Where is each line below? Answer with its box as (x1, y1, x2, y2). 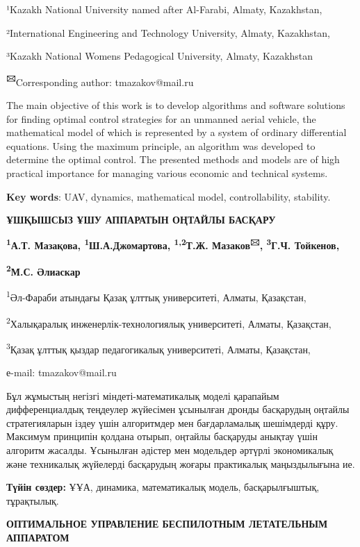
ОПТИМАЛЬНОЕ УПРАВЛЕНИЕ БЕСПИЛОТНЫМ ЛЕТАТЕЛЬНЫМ (6, 516, 328, 531)
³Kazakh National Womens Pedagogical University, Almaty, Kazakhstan (6, 49, 313, 63)
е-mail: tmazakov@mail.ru (6, 365, 117, 380)
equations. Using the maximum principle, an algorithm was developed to (6, 138, 316, 153)
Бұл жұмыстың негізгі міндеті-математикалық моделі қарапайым (6, 388, 279, 403)
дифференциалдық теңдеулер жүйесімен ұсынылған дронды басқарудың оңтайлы (6, 402, 350, 416)
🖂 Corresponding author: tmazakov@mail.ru (6, 72, 194, 89)
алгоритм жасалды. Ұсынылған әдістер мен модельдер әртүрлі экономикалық (6, 443, 334, 457)
